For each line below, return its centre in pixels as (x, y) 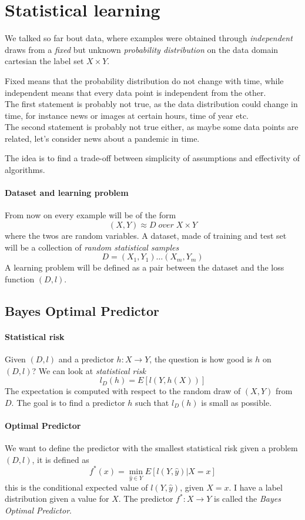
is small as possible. (237, 402)
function (20, 279)
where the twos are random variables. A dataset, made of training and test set (146, 236)
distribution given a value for (57, 499)
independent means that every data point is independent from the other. (135, 92)
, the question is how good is (201, 359)
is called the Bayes (247, 499)
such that (152, 402)
